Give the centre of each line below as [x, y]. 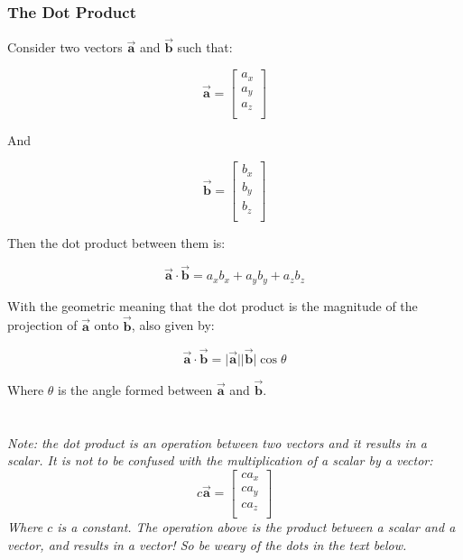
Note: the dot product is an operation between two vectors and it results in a [217, 442]
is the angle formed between [135, 389]
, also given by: [173, 325]
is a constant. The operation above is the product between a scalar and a [256, 527]
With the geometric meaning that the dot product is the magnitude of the [213, 305]
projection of [42, 325]
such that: [205, 47]
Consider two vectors [65, 47]
